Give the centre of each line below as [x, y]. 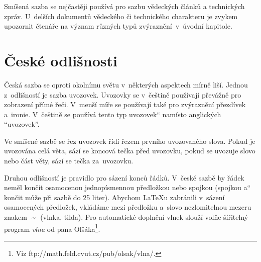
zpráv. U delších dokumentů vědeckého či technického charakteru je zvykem [121, 16]
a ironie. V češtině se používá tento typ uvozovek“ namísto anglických [113, 114]
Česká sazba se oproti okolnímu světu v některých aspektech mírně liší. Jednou [126, 84]
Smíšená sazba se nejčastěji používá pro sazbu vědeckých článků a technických [124, 6]
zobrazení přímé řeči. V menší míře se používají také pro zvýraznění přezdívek [125, 104]
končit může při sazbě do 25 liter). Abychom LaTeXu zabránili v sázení [114, 197]
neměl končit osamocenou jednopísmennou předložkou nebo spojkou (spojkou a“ [127, 187]
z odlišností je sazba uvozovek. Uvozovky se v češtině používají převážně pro [123, 94]
